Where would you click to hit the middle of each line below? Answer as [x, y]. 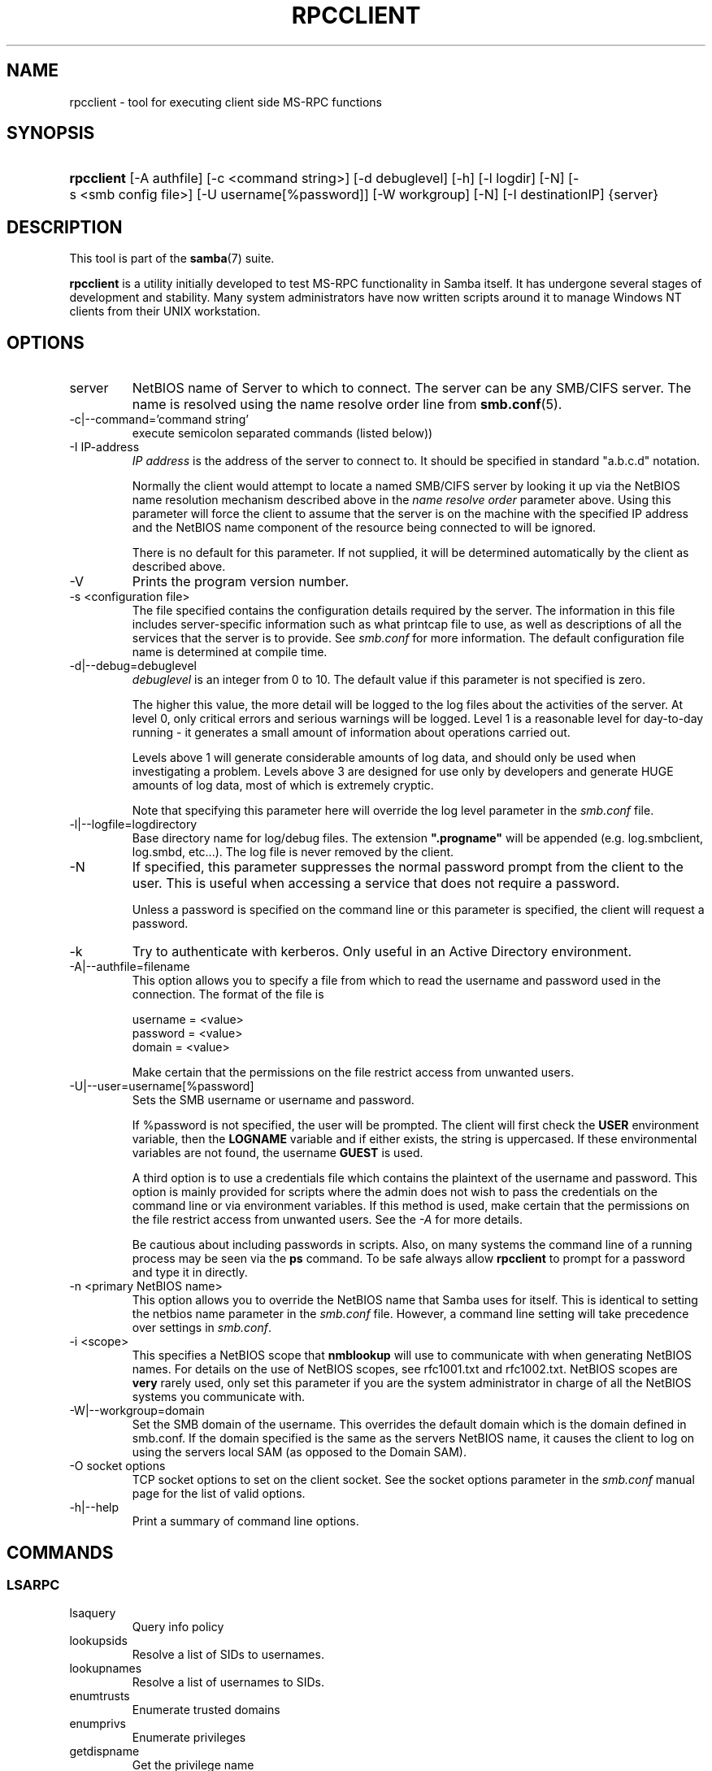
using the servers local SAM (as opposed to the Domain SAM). [300, 1452]
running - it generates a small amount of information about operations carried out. [351, 733]
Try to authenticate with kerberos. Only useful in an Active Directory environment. [382, 952]
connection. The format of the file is [228, 994]
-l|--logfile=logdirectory [133, 825]
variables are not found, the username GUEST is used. [278, 1153]
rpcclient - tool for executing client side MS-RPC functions [226, 102]
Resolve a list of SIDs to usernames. [228, 1655]
